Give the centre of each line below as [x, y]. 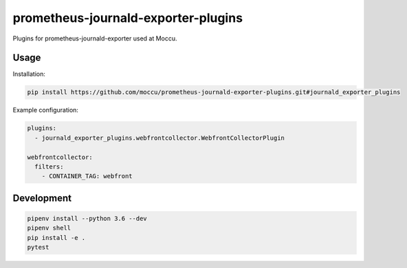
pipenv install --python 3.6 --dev [87, 218]
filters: [49, 167]
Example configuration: [46, 110]
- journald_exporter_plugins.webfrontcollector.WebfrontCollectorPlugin [160, 138]
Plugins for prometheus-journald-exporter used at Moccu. [95, 38]
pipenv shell [49, 228]
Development [42, 198]
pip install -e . [56, 237]
